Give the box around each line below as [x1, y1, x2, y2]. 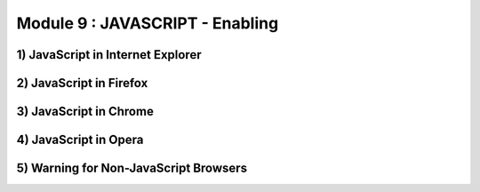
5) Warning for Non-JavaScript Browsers [16, 161, 248, 176]
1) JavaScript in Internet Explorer [16, 47, 202, 62]
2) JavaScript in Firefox [16, 76, 148, 91]
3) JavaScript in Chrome [16, 104, 155, 119]
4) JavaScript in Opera [16, 132, 144, 148]
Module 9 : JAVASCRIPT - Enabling [16, 13, 279, 33]
